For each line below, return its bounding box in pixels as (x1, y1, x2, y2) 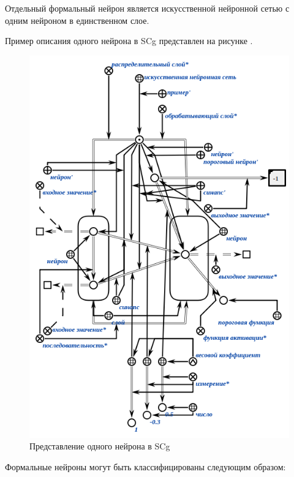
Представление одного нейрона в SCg (29, 440, 170, 453)
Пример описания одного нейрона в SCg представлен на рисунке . (5, 34, 253, 47)
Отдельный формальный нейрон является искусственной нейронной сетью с (5, 2, 290, 14)
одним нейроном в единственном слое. (5, 13, 149, 26)
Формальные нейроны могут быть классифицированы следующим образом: (5, 460, 286, 473)
